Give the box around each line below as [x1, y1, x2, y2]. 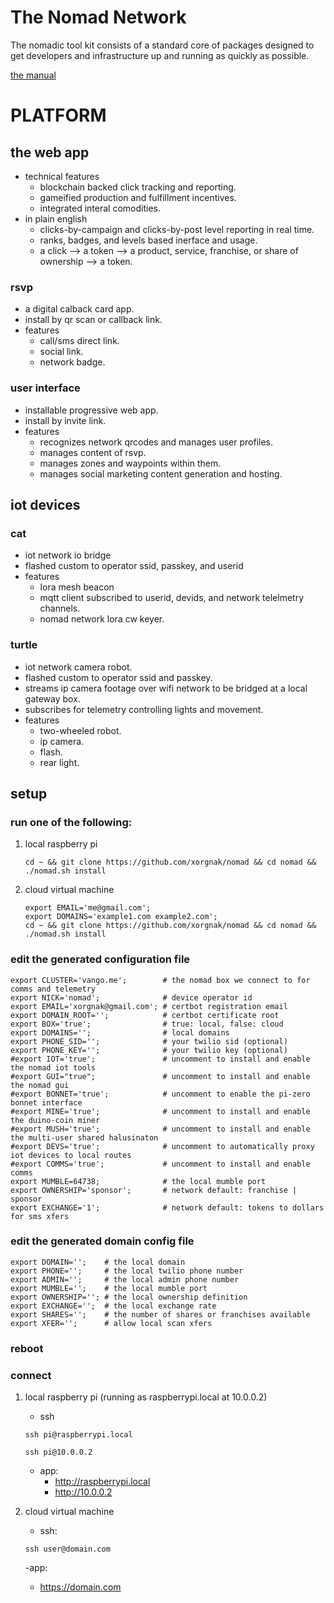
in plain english [24, 212, 88, 225]
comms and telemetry [10, 984, 97, 994]
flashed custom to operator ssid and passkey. [24, 671, 213, 683]
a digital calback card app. [24, 303, 135, 315]
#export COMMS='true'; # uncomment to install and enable [10, 1159, 311, 1169]
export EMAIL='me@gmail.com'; [24, 903, 152, 913]
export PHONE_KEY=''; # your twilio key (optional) [10, 1045, 288, 1055]
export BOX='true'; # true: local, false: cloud [10, 1019, 284, 1029]
